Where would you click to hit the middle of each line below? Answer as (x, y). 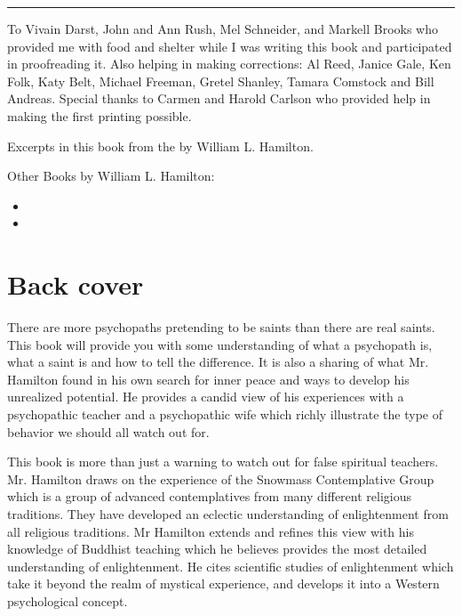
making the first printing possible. (100, 115)
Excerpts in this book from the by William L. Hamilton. (160, 146)
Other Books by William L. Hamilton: (111, 176)
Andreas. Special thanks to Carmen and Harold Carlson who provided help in (219, 98)
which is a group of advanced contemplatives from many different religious (209, 496)
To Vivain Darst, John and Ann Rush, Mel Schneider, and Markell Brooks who (223, 28)
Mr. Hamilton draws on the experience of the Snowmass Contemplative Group (221, 478)
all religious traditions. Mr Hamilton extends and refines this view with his (211, 531)
